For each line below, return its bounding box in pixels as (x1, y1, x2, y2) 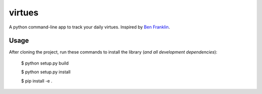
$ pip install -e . (21, 78, 53, 84)
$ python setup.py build (21, 60, 69, 66)
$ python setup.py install (21, 69, 71, 75)
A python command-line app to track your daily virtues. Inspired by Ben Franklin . (9, 24, 170, 30)
